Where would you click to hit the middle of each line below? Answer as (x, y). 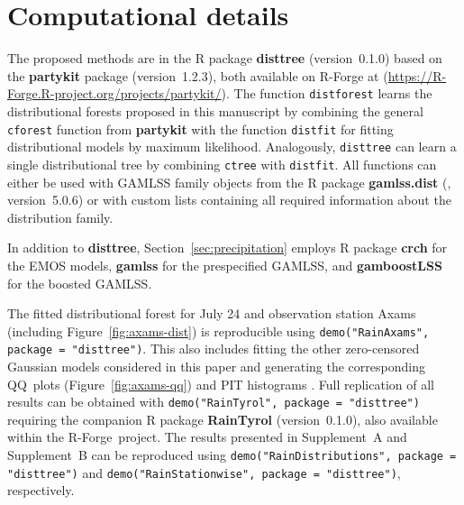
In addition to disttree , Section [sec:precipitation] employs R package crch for (227, 248)
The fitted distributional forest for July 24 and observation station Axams (212, 313)
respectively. (41, 490)
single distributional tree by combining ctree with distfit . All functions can (222, 164)
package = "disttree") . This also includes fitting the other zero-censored (214, 349)
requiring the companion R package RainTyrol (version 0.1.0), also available (223, 419)
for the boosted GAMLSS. (80, 283)
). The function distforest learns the (327, 93)
